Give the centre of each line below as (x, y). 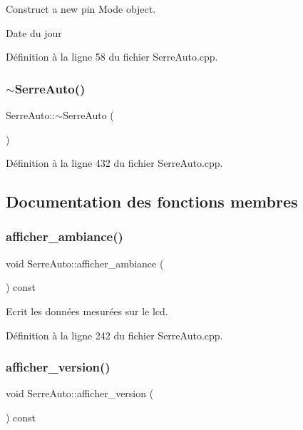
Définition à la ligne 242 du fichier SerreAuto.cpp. (114, 335)
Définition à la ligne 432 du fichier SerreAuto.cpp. (114, 163)
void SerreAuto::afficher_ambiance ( (85, 263)
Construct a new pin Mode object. (81, 9)
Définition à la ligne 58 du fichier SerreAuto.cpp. (112, 57)
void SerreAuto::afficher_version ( (80, 393)
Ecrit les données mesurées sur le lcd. (87, 311)
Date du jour (34, 32)
